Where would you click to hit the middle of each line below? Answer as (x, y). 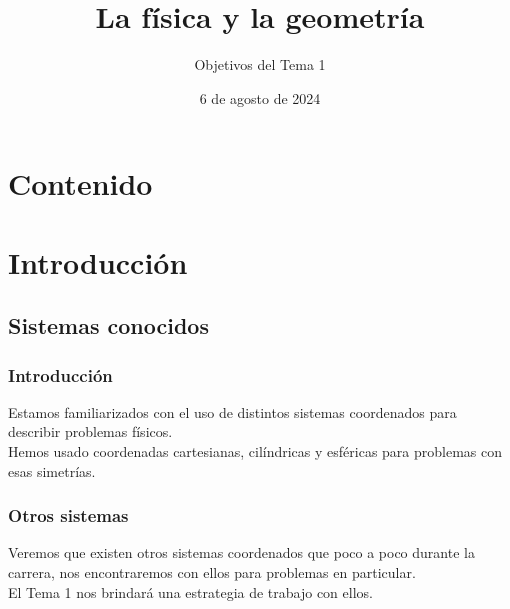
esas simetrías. (52, 470)
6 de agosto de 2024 (260, 97)
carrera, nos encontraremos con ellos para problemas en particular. (212, 572)
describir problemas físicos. (90, 431)
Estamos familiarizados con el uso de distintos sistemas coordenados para (232, 411)
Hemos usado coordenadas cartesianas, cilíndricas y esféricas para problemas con (255, 451)
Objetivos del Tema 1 (260, 64)
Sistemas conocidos (108, 325)
